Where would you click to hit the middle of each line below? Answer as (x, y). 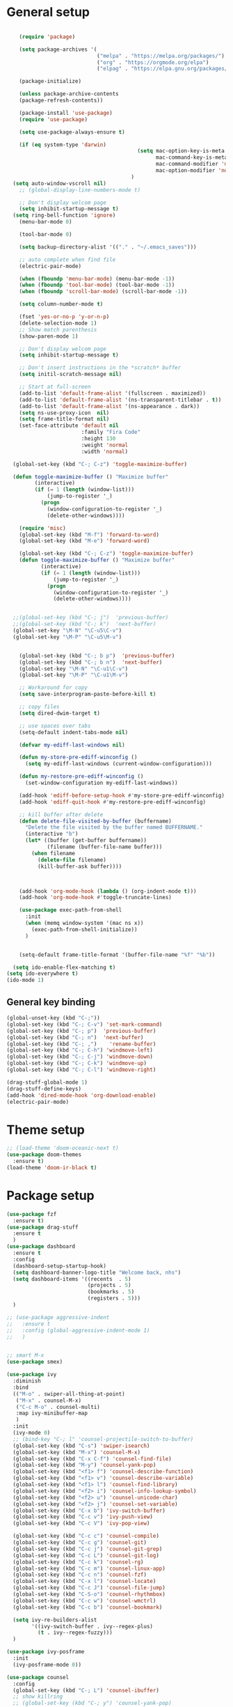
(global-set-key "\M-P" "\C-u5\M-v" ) (67, 637)
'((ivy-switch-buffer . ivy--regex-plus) (93, 1626)
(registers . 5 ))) (114, 1299)
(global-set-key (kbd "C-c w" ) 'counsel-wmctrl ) (85, 1600)
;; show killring (38, 1697)
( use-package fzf (32, 1214)
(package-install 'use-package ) (66, 113)
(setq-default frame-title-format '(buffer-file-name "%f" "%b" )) (117, 955)
